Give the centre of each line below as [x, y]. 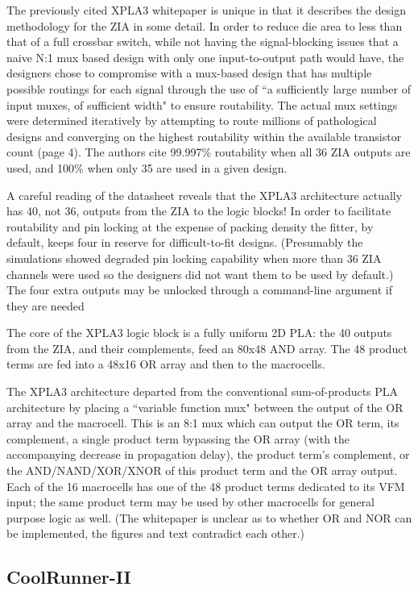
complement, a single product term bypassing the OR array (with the [178, 438]
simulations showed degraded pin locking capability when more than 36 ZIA [194, 258]
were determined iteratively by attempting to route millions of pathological [192, 121]
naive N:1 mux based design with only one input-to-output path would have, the [205, 57]
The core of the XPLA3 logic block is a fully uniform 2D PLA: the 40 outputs [199, 333]
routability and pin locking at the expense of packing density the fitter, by [190, 226]
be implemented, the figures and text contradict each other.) [156, 533]
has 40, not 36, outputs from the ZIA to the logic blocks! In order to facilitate [199, 211]
